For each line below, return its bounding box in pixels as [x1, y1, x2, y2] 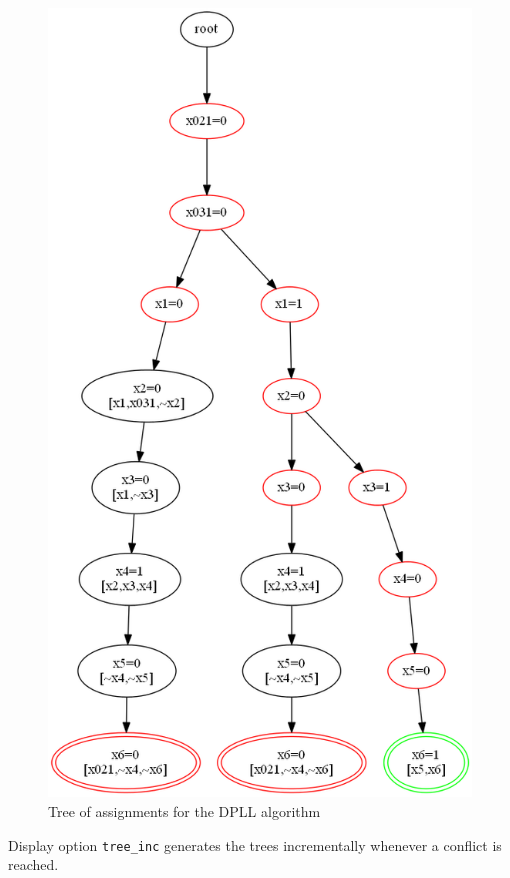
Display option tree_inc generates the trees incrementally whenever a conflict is [8, 834, 502, 855]
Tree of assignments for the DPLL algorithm [48, 801, 321, 821]
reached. [8, 854, 59, 875]
